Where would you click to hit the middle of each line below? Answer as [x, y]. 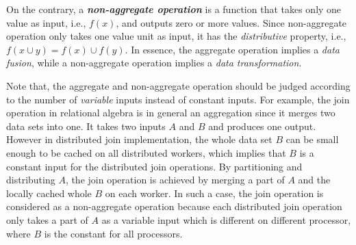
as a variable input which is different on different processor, [226, 219]
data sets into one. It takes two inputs [86, 126]
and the [314, 180]
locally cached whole [49, 193]
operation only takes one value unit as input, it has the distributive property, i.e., [176, 36]
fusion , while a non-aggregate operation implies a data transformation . [154, 63]
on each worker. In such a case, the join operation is [214, 193]
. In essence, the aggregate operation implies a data [232, 49]
